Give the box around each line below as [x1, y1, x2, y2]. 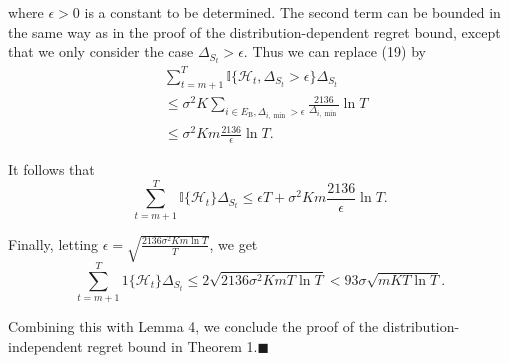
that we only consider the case [8, 41, 194, 62]
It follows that [8, 158, 95, 179]
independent [8, 335, 83, 356]
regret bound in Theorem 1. [87, 335, 258, 356]
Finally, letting [8, 233, 99, 254]
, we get [209, 233, 258, 254]
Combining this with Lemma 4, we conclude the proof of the [8, 316, 379, 337]
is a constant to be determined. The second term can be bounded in [84, 2, 501, 22]
